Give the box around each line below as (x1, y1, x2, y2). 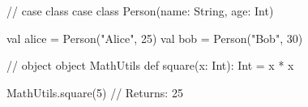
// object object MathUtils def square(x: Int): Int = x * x (6, 57, 294, 74)
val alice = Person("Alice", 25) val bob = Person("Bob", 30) (6, 29, 303, 46)
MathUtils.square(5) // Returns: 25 (6, 83, 183, 101)
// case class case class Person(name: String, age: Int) (6, 2, 274, 19)
